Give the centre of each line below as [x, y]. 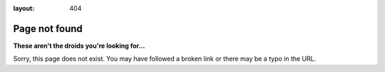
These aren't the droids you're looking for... [79, 46]
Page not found [48, 29]
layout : [24, 8]
